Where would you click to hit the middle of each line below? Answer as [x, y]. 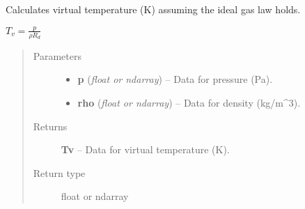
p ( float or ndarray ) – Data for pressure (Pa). [175, 79]
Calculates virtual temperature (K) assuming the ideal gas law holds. [153, 9]
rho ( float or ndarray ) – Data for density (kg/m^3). [189, 102]
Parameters [57, 55]
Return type [59, 172]
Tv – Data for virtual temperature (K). [145, 149]
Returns [50, 126]
